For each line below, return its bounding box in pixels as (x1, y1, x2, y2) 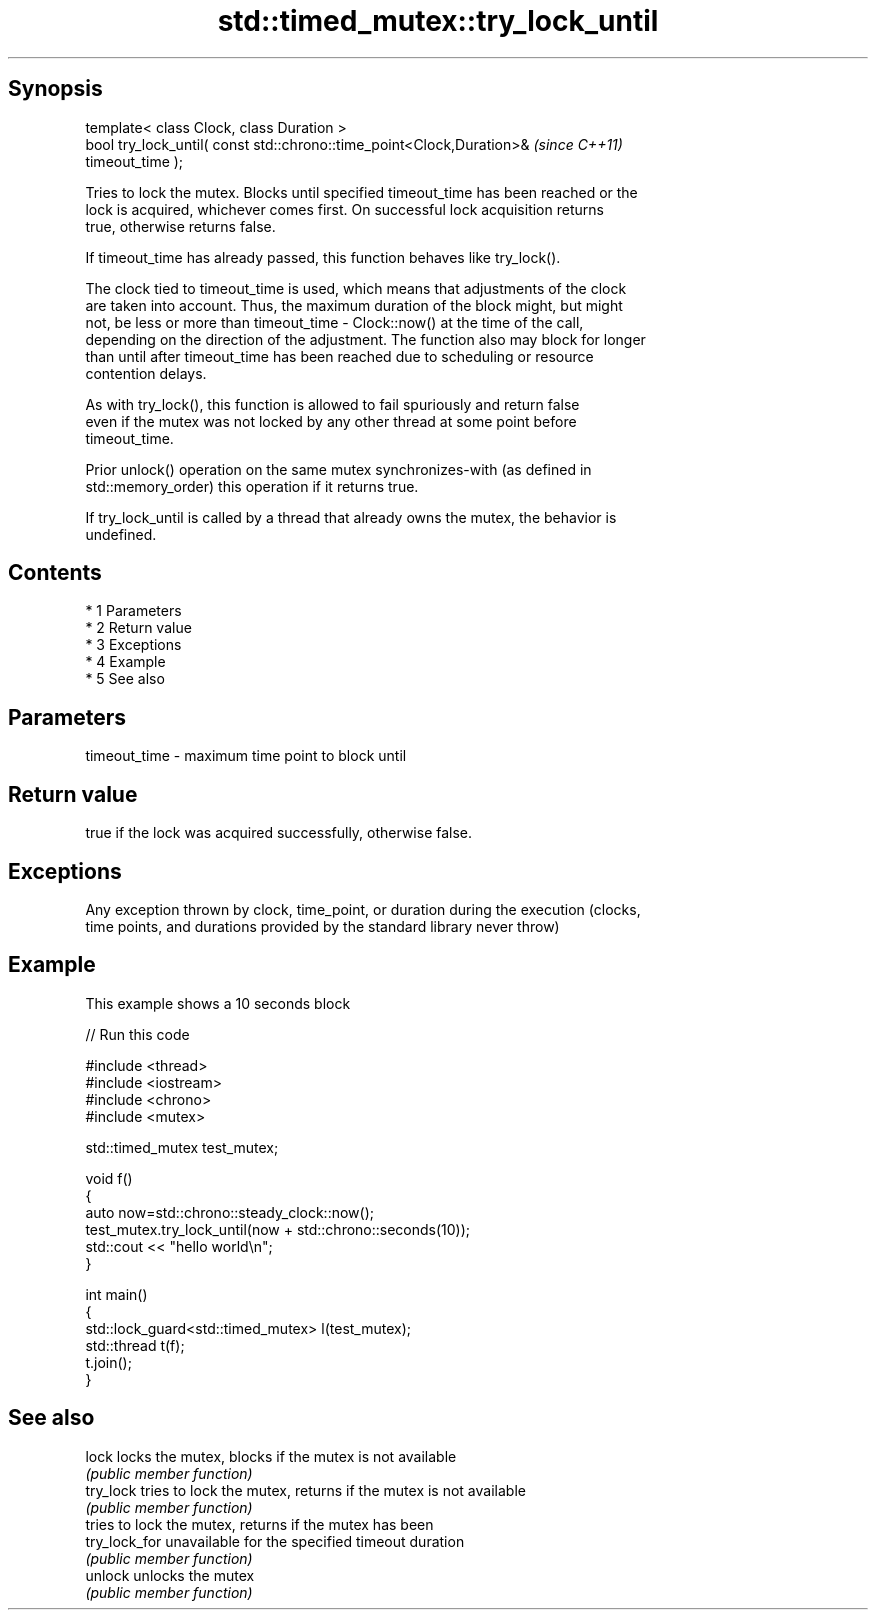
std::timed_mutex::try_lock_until (217, 4, 659, 38)
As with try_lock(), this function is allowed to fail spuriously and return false (85, 395, 580, 413)
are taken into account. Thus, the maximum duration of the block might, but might (85, 296, 623, 314)
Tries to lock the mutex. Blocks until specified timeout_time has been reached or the (85, 183, 638, 201)
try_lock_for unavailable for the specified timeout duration (85, 1532, 465, 1550)
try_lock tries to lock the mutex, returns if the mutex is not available (85, 1481, 526, 1499)
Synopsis (8, 76, 103, 102)
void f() (85, 1169, 133, 1187)
